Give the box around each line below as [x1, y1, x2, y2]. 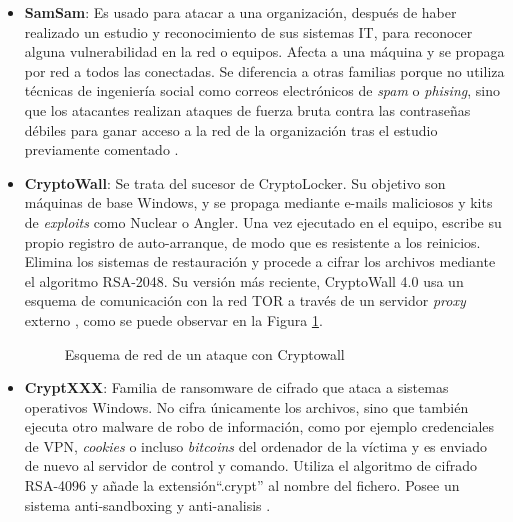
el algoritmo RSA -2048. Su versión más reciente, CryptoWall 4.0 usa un [24, 270, 464, 291]
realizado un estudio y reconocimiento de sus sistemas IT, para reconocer [24, 21, 473, 42]
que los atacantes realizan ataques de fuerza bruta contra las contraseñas [24, 99, 471, 120]
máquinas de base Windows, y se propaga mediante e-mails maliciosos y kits [24, 192, 493, 213]
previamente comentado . [24, 139, 179, 160]
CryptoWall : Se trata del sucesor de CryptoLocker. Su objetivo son [24, 172, 446, 193]
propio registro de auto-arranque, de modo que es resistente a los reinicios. [24, 231, 481, 252]
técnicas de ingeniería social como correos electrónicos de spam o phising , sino [24, 80, 500, 101]
